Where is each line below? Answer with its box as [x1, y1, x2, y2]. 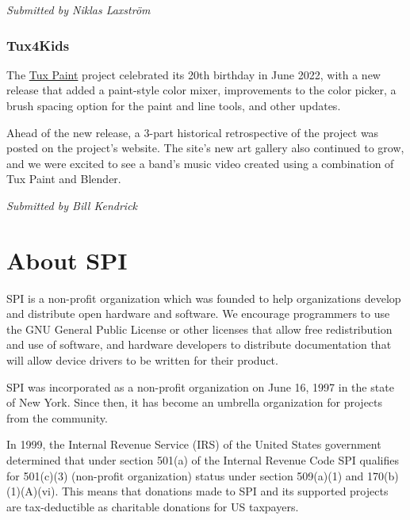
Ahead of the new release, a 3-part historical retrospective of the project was [6, 124, 379, 140]
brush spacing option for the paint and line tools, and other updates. [6, 97, 341, 113]
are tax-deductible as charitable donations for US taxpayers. [6, 498, 299, 514]
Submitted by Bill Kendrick [6, 197, 138, 213]
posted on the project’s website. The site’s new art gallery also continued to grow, [6, 140, 404, 156]
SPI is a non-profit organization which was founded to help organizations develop [6, 289, 401, 306]
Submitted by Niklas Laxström [6, 2, 151, 17]
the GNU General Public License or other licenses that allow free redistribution [6, 320, 393, 337]
